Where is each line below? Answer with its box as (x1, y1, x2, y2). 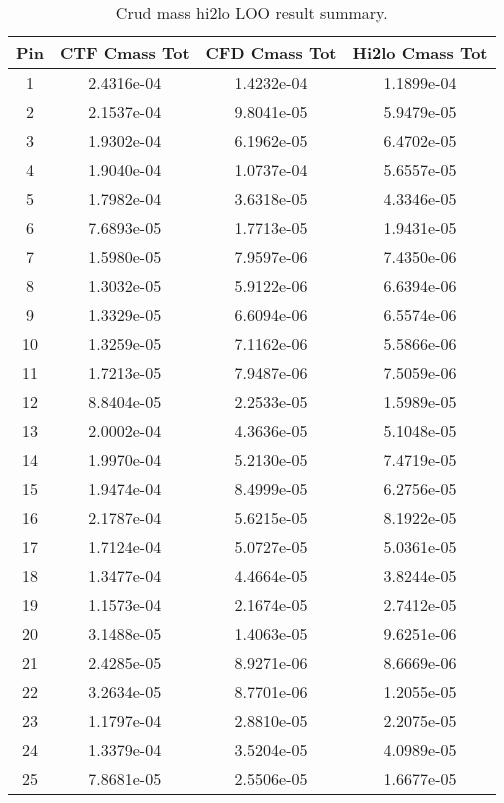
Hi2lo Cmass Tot (352, 41, 488, 64)
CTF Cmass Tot (59, 41, 190, 64)
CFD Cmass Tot (205, 41, 337, 64)
